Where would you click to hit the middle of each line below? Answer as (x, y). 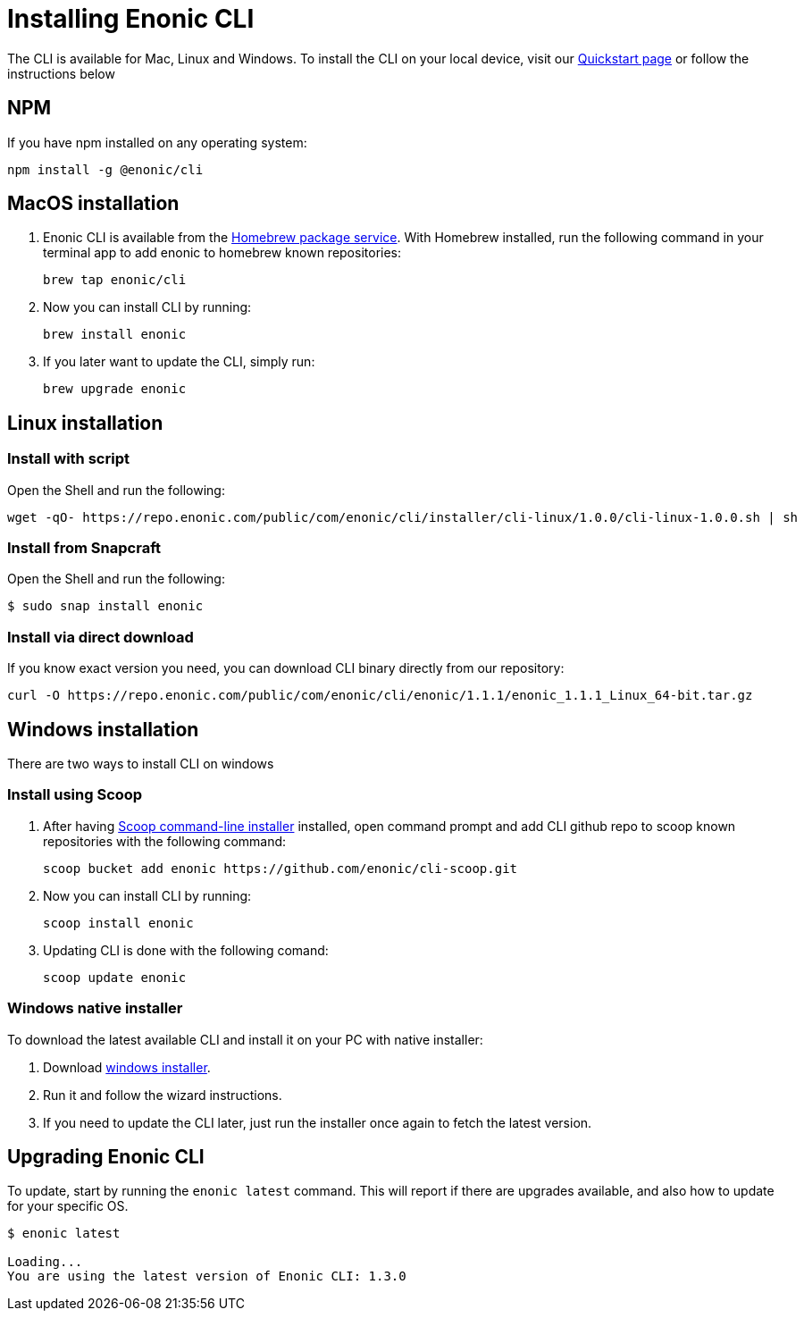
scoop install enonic (118, 923)
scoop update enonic (115, 977)
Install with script (68, 459)
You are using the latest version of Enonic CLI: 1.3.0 (207, 1276)
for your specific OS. (68, 1206)
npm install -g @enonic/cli (105, 169)
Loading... (45, 1262)
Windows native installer (95, 1008)
